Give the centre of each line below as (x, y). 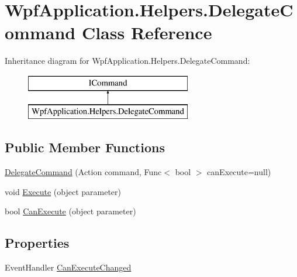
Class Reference (147, 33)
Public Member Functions (85, 147)
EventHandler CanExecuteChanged (68, 267)
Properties (37, 243)
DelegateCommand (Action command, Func (83, 172)
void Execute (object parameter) (63, 191)
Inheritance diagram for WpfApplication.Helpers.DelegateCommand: (127, 61)
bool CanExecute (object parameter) (70, 211)
